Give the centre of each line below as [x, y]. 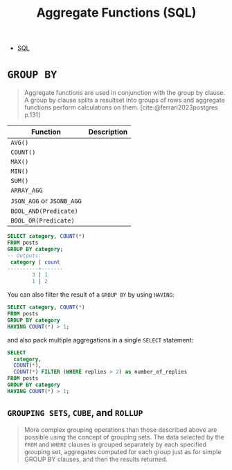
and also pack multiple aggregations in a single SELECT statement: [100, 340]
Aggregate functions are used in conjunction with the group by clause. [125, 93]
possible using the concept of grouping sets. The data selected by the [124, 437]
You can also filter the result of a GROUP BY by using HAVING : [91, 295]
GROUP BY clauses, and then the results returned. [96, 459]
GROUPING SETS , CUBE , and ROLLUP [75, 413]
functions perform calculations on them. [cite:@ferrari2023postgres [121, 107]
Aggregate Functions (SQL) [116, 13]
